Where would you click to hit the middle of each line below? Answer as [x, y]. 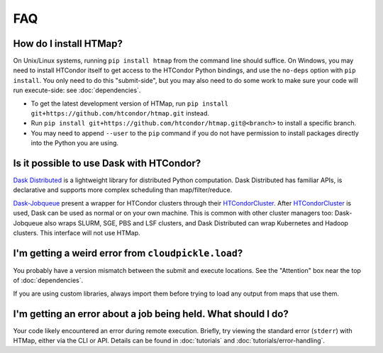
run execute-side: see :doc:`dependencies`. [77, 90]
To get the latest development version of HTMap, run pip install [129, 103]
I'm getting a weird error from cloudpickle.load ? [128, 253]
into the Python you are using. [75, 143]
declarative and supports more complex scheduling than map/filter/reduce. [123, 190]
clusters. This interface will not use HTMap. [77, 233]
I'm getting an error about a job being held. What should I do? [151, 314]
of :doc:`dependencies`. [48, 281]
